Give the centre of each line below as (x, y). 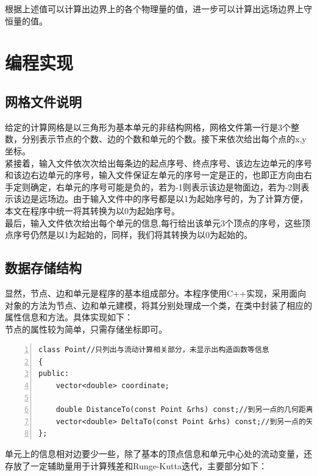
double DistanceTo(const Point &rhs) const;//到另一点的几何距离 (184, 410)
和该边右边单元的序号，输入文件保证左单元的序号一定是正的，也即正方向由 (154, 175)
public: (54, 374)
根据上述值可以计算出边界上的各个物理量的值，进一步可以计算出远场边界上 (154, 9)
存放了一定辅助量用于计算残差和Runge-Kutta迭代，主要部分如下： (136, 465)
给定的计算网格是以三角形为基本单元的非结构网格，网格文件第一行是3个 (148, 127)
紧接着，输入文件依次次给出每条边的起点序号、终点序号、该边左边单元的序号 (158, 163)
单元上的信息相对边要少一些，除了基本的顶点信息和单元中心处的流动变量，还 (158, 454)
